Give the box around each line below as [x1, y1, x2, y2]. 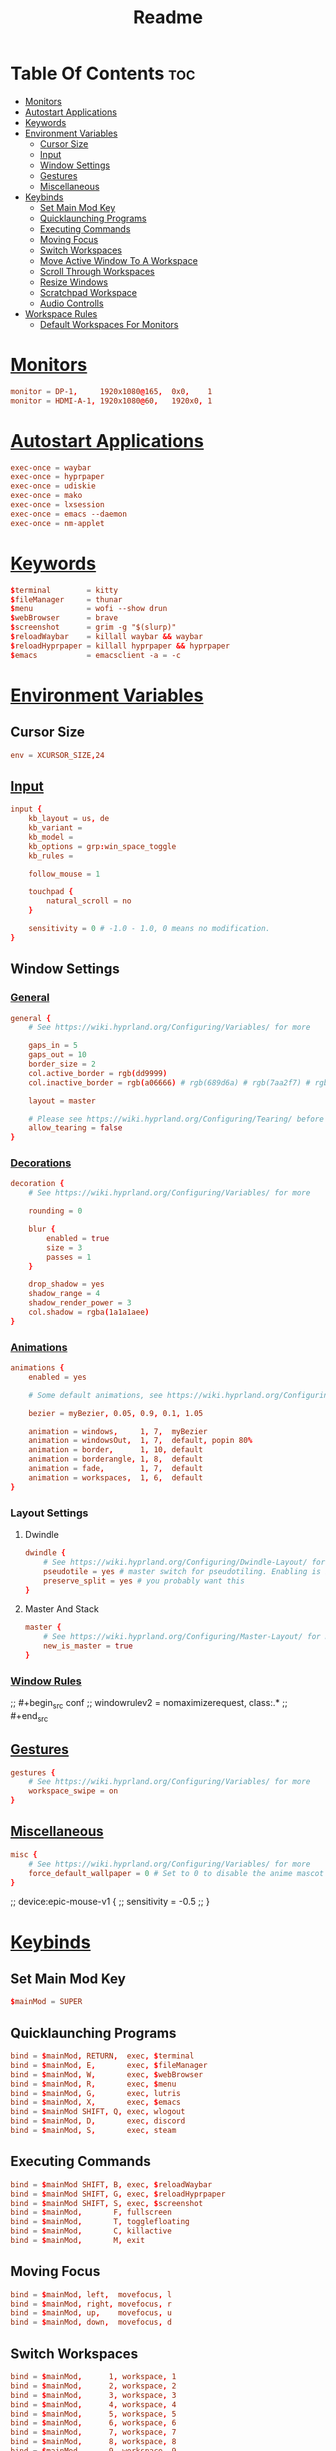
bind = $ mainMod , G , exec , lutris [10, 2088, 182, 2098]
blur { [28, 1224, 56, 1235]
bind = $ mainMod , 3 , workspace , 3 [10, 2390, 177, 2400]
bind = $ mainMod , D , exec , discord [10, 2116, 186, 2126]
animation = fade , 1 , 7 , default [28, 1464, 203, 1474]
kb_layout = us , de [28, 814, 110, 824]
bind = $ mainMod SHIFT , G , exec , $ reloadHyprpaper [10, 2189, 226, 2199]
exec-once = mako [10, 491, 83, 501]
